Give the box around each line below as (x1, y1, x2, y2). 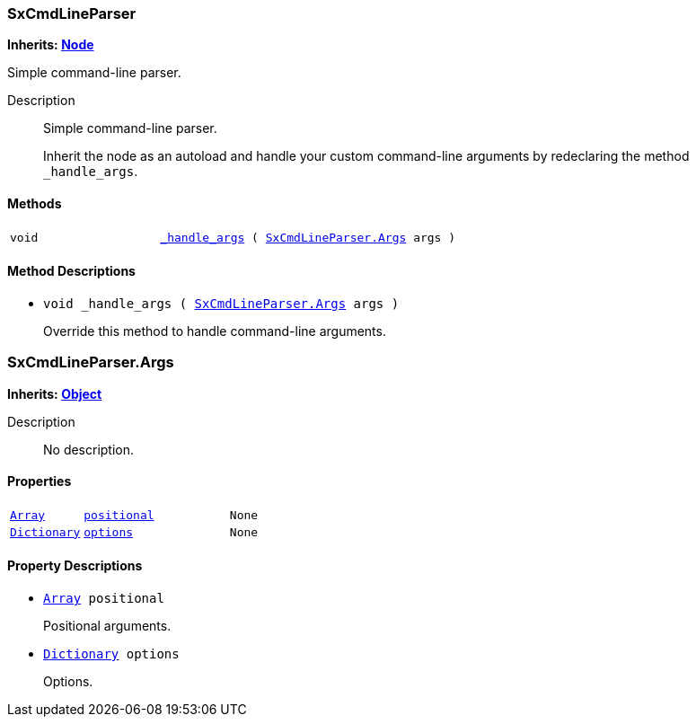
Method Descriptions (7, 263, 136, 279)
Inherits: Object (7, 385, 102, 402)
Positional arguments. (43, 618, 172, 633)
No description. (43, 441, 135, 457)
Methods (7, 195, 62, 211)
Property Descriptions (7, 558, 143, 574)
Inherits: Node (7, 37, 94, 53)
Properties (7, 473, 72, 490)
